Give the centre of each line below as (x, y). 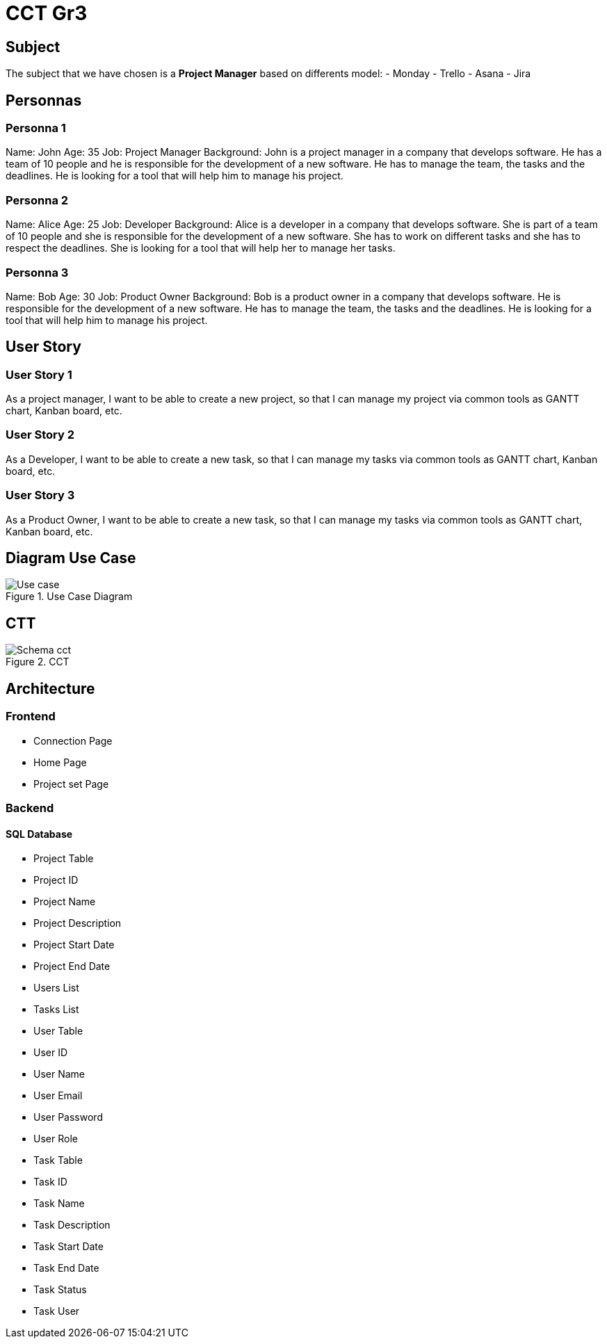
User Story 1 (39, 374)
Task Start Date (68, 1247)
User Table (58, 1031)
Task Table (58, 1160)
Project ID (56, 880)
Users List (56, 988)
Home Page (60, 762)
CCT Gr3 (47, 13)
